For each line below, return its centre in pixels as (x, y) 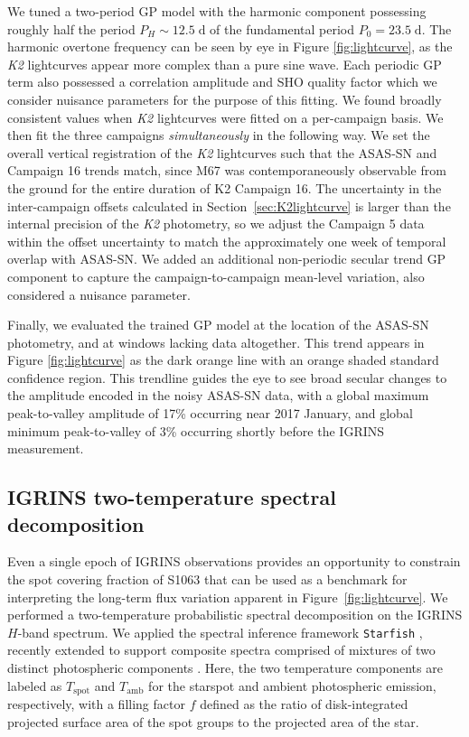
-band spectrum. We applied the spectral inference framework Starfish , (220, 632)
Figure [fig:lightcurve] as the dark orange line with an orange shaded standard (223, 360)
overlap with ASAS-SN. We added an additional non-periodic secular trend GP (227, 259)
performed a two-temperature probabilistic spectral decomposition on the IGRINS (235, 615)
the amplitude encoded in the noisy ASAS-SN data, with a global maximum (218, 395)
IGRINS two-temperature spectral (172, 497)
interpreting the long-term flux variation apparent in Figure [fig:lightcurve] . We (228, 597)
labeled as (35, 685)
